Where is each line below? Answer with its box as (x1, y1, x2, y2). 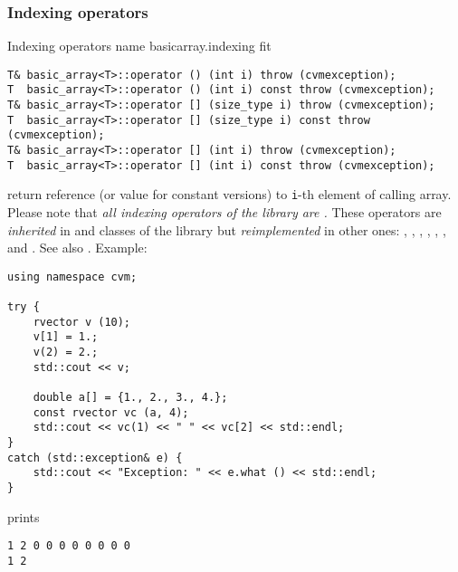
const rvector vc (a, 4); (33, 405, 189, 419)
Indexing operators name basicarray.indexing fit (7, 36, 272, 55)
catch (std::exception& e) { (7, 451, 183, 464)
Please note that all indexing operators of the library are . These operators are (7, 203, 442, 222)
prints (7, 507, 40, 526)
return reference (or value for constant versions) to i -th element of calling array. (7, 185, 452, 204)
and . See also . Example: (7, 238, 148, 257)
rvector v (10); (33, 315, 131, 329)
